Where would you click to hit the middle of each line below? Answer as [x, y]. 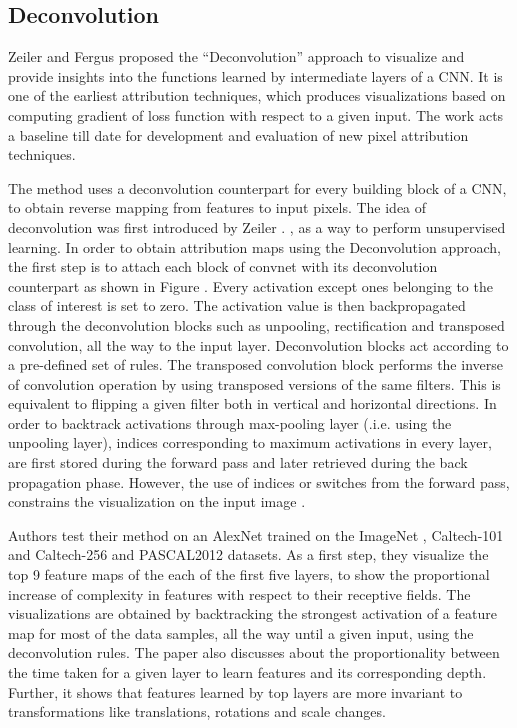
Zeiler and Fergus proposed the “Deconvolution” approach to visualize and [236, 56]
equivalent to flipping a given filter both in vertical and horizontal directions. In [252, 403]
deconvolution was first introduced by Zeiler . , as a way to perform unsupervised [257, 226]
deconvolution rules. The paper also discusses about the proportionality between [254, 652]
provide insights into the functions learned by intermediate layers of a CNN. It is [255, 75]
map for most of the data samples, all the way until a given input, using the [241, 632]
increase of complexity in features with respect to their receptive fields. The [239, 593]
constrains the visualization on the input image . [157, 501]
